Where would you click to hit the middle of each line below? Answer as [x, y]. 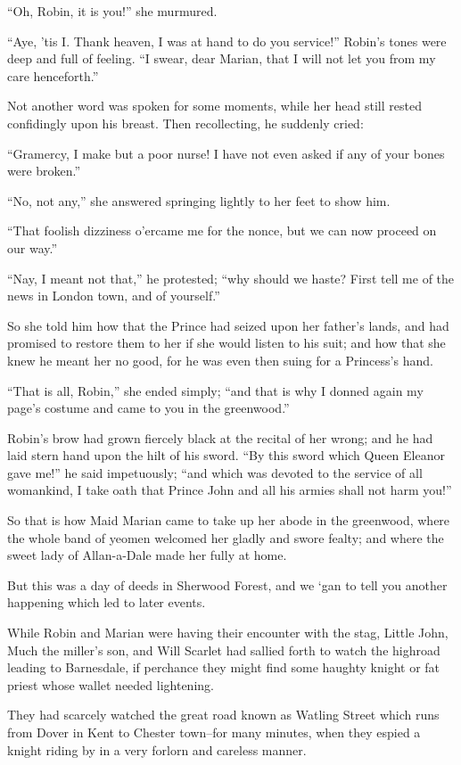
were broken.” [44, 171]
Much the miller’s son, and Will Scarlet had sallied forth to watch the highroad [224, 650]
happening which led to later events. [107, 602]
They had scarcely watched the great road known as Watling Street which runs [223, 715]
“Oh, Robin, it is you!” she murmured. [112, 11]
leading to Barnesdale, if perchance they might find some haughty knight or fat [224, 667]
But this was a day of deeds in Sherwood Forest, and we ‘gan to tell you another [227, 584]
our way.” [33, 247]
